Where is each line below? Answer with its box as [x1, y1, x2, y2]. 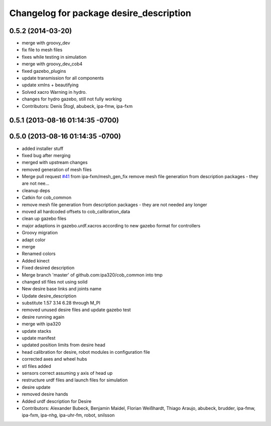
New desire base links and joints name [22, 286, 102, 292]
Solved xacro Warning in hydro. [22, 89, 87, 95]
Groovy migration [22, 230, 58, 236]
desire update [22, 384, 51, 390]
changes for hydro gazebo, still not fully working [22, 96, 122, 102]
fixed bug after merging [22, 152, 71, 158]
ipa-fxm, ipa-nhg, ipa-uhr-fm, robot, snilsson [22, 412, 115, 418]
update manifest [22, 335, 56, 341]
